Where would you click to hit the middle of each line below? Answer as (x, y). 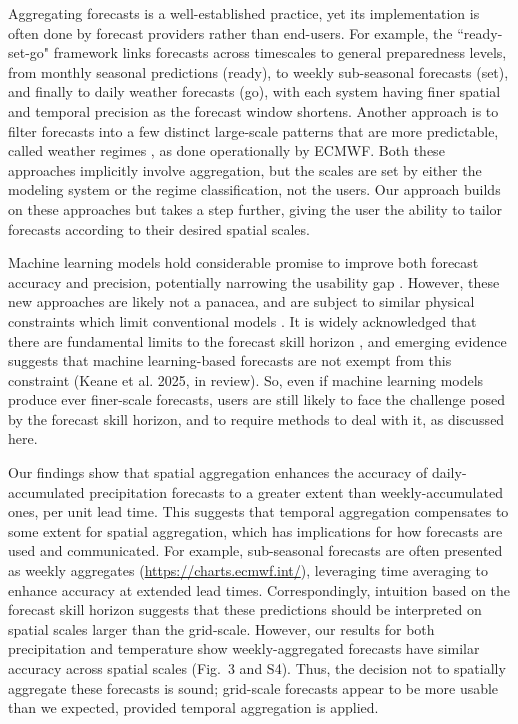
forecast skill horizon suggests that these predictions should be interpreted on (245, 609)
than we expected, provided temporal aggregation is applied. (193, 707)
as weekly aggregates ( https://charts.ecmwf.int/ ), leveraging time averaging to (248, 570)
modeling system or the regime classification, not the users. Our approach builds (254, 189)
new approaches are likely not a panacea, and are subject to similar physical (241, 301)
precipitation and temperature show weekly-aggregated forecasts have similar (244, 648)
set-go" (29, 52)
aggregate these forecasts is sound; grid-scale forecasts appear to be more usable (253, 687)
